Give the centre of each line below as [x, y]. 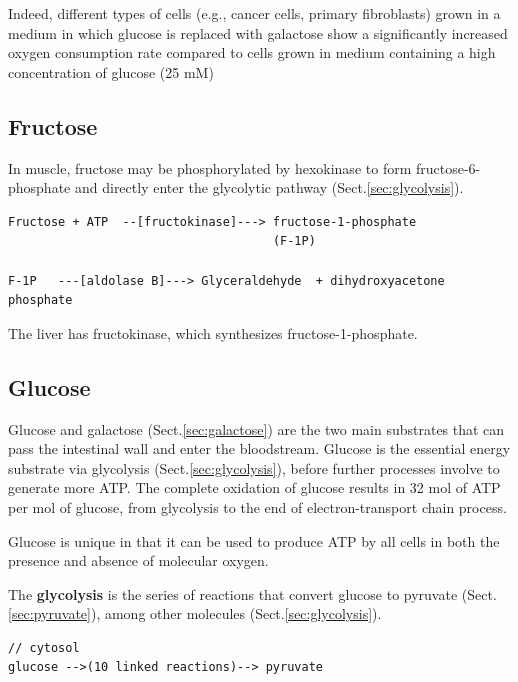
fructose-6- [448, 167]
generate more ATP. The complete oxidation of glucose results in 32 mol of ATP [254, 487]
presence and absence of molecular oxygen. [138, 560]
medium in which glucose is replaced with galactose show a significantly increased [258, 32]
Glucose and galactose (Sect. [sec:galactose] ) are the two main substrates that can [256, 428]
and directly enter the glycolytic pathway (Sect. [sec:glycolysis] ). [269, 187]
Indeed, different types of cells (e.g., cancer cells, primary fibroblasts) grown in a [254, 13]
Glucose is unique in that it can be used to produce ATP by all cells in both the [254, 540]
